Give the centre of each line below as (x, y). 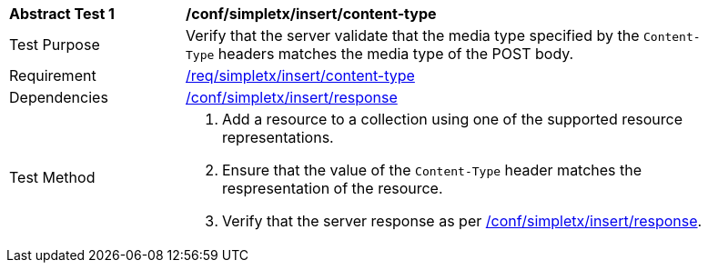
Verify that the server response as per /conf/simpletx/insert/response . (462, 221)
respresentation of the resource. (333, 188)
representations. (278, 137)
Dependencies (59, 97)
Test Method (52, 177)
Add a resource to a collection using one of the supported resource (453, 119)
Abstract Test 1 (62, 14)
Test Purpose (55, 45)
